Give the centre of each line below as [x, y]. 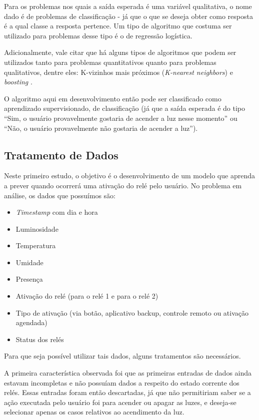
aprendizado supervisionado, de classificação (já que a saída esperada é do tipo [125, 108]
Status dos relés [40, 339]
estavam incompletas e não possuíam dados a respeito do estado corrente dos [122, 382]
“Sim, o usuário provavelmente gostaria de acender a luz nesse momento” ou [121, 118]
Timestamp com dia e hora [57, 212]
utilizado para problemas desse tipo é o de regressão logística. [98, 35]
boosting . [18, 82]
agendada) [31, 322]
